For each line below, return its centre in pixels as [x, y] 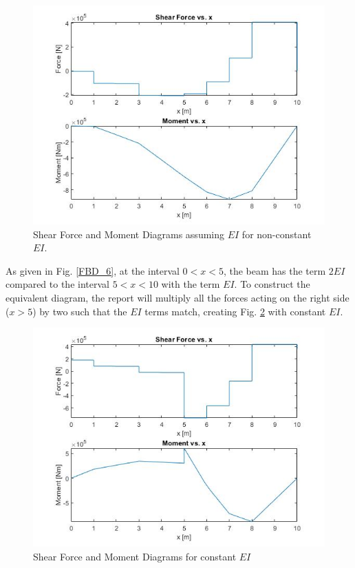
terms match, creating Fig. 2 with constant [235, 311]
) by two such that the [80, 311]
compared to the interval [57, 284]
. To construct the [272, 284]
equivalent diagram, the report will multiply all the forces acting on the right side [177, 297]
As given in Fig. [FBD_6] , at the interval [93, 270]
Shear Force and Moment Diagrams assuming [129, 234]
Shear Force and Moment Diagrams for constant [135, 556]
